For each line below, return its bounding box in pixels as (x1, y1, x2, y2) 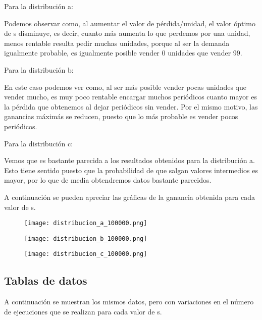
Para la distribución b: (4, 64, 74, 75)
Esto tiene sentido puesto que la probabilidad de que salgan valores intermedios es (4, 165, 258, 175)
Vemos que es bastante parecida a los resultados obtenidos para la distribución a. (4, 155, 255, 166)
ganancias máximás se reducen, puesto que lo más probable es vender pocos (4, 111, 238, 122)
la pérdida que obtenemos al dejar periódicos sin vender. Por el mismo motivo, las (4, 101, 258, 112)
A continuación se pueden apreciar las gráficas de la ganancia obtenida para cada (4, 191, 255, 202)
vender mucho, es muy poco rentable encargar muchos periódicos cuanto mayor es (4, 91, 257, 102)
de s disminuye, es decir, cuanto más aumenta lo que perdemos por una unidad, (4, 28, 250, 38)
